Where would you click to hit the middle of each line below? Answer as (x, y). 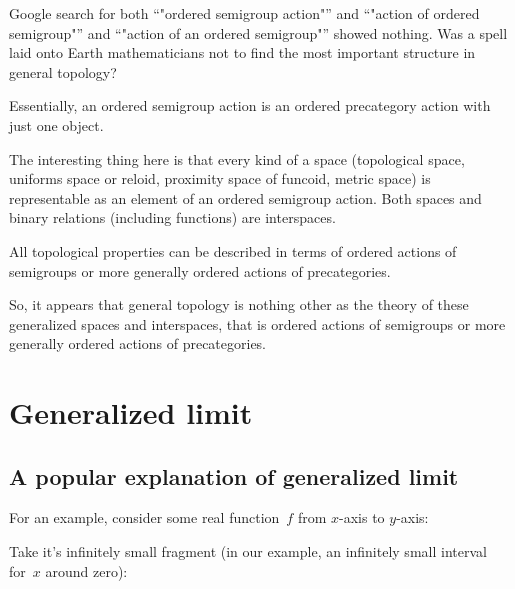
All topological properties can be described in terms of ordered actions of (233, 250)
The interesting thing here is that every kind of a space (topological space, (237, 158)
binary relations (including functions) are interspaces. (172, 217)
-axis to (362, 517)
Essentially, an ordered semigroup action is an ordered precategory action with (250, 105)
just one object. (56, 124)
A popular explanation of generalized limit (234, 475)
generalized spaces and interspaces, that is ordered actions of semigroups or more (257, 323)
